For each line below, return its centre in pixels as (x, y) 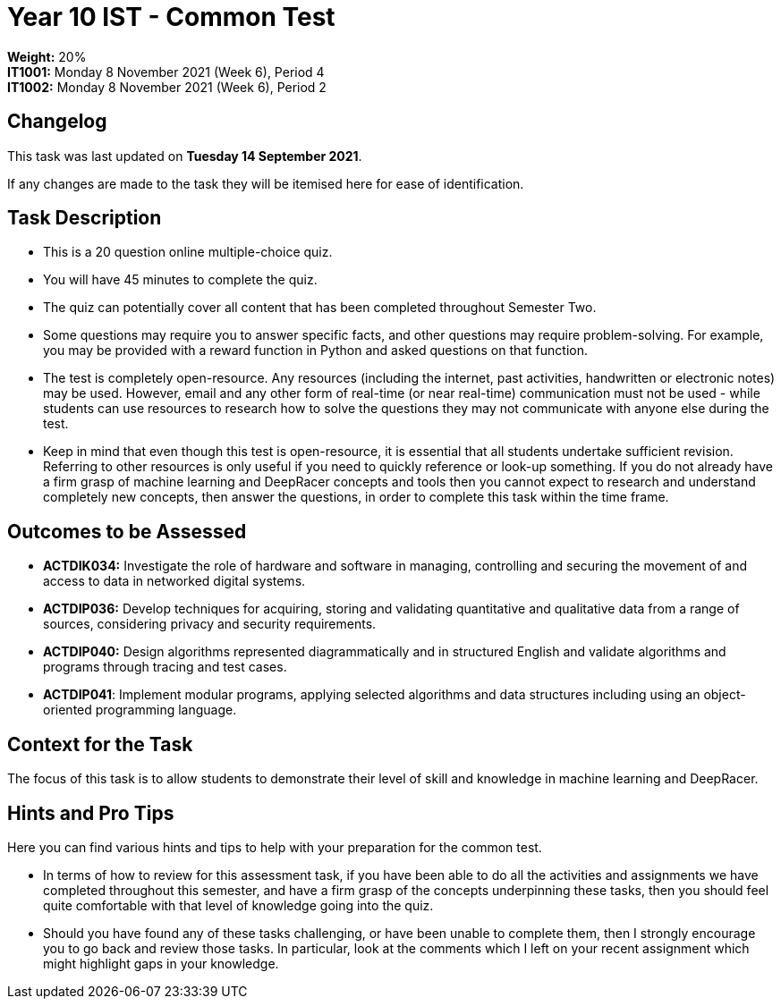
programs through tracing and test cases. (165, 667)
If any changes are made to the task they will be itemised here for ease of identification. (266, 183)
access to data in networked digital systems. (174, 581)
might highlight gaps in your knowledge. (161, 963)
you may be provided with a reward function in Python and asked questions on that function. (316, 351)
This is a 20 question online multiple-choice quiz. (188, 252)
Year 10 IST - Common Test (171, 17)
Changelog (57, 122)
